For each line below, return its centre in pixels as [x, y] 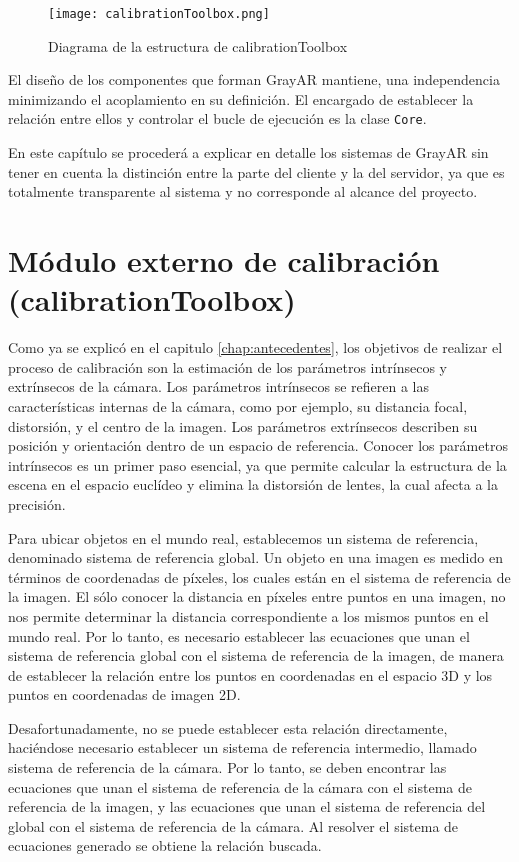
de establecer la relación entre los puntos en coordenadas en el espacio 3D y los [250, 674]
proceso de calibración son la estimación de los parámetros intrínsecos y [227, 366]
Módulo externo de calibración [224, 260]
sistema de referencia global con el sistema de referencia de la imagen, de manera [256, 655]
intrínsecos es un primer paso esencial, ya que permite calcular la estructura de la [257, 464]
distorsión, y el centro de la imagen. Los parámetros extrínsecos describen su [243, 425]
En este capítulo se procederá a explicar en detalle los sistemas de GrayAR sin [248, 152]
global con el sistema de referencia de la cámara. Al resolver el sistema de [233, 825]
